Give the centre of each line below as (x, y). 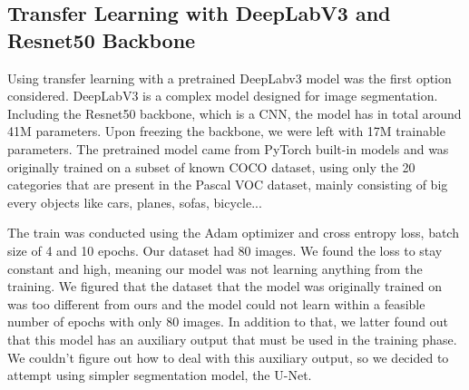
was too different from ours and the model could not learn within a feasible (216, 303)
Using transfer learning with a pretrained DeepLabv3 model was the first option (230, 78)
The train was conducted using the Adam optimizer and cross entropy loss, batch (233, 233)
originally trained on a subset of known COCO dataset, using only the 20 (211, 166)
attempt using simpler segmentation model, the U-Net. (160, 375)
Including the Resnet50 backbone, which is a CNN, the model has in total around (234, 113)
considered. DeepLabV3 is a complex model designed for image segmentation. (223, 96)
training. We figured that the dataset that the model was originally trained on (225, 286)
